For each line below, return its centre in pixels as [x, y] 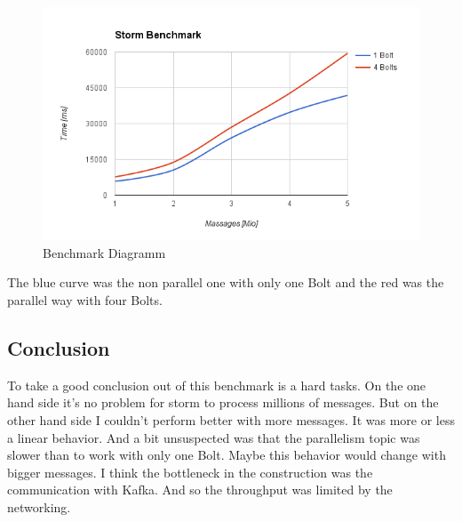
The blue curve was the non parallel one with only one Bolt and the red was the [226, 282]
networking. [39, 506]
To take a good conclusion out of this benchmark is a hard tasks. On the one [217, 385]
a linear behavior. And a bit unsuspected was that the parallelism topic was [214, 437]
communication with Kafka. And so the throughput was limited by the [200, 490]
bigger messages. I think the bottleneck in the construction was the [190, 472]
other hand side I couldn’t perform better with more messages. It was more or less [231, 419]
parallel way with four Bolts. [85, 299]
